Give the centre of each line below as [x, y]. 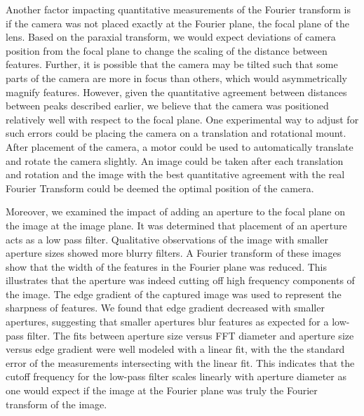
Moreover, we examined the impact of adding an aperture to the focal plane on [175, 212]
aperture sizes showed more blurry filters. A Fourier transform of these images [174, 253]
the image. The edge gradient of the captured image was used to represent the [174, 294]
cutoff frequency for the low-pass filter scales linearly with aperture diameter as [176, 376]
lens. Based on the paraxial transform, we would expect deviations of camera [171, 37]
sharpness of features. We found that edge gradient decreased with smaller [165, 308]
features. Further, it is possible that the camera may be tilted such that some [172, 64]
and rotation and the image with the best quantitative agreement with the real [175, 174]
